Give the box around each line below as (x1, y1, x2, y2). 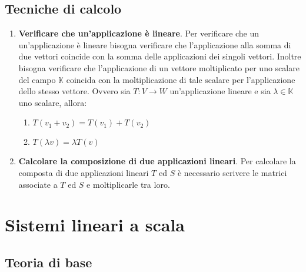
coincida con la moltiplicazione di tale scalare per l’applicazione (66, 73, 295, 85)
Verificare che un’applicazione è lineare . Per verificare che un (18, 27, 260, 39)
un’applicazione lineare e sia (169, 85, 271, 97)
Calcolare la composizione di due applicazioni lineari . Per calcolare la (18, 155, 296, 167)
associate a (18, 178, 58, 190)
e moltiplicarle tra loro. (87, 178, 170, 190)
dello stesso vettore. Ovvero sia (18, 85, 131, 97)
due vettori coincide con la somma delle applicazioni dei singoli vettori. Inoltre (18, 50, 301, 62)
